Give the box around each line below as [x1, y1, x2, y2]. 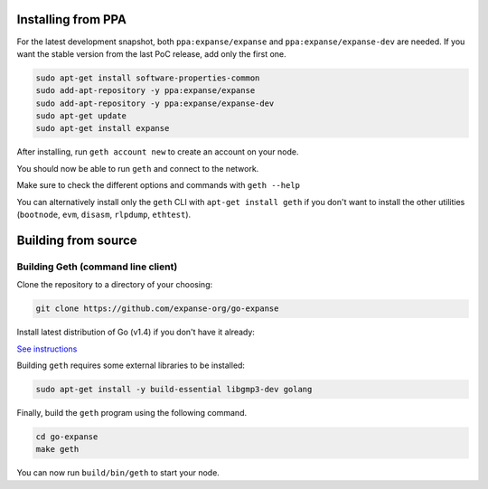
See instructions [16, 343, 78, 354]
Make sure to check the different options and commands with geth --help [16, 180, 300, 191]
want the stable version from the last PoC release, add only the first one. [16, 48, 286, 59]
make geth [35, 444, 80, 455]
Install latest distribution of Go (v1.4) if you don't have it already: [16, 326, 255, 338]
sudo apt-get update [35, 111, 127, 121]
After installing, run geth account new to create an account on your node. [16, 146, 299, 157]
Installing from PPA [16, 12, 127, 27]
